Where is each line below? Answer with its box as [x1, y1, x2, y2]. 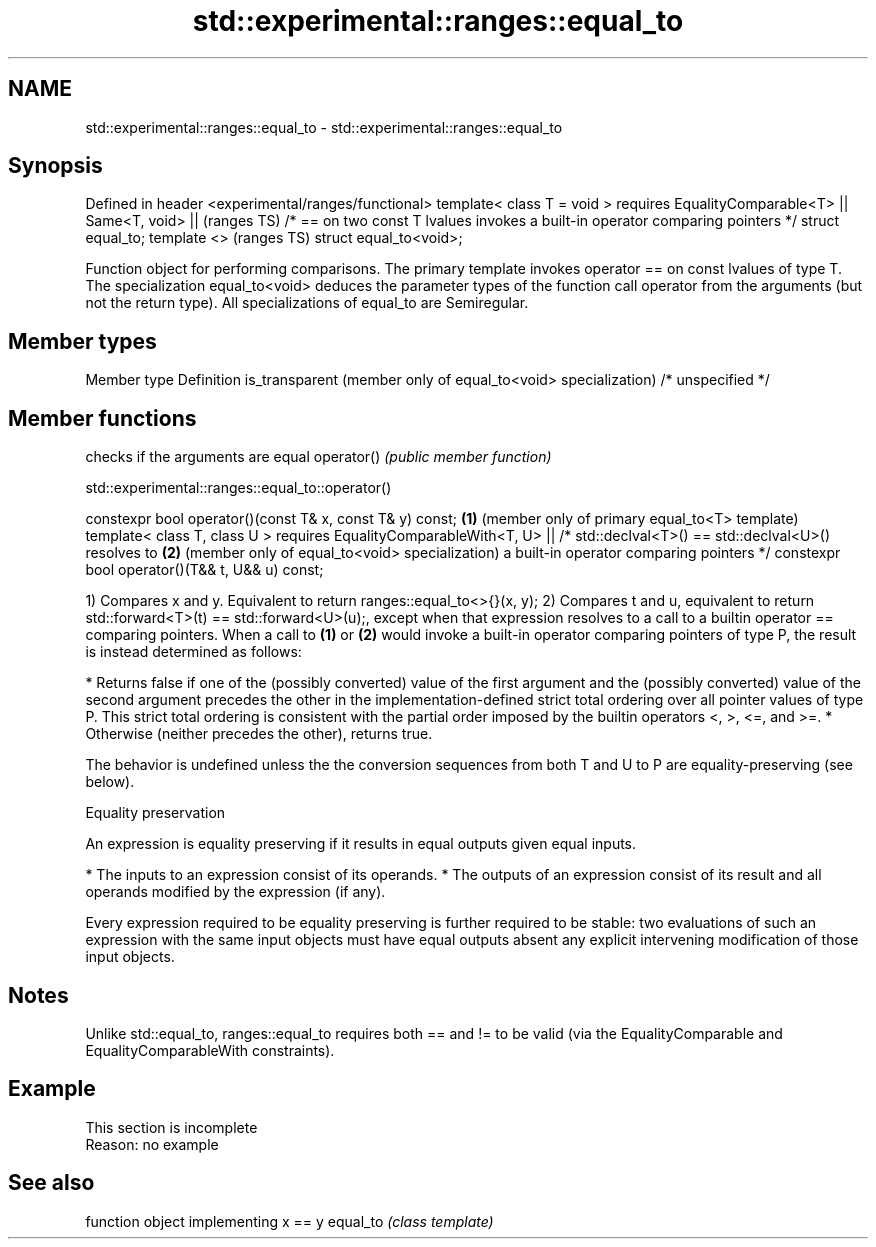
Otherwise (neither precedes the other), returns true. [85, 725, 433, 743]
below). [85, 773, 135, 791]
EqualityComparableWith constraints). [85, 1041, 335, 1059]
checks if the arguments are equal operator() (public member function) [85, 448, 552, 466]
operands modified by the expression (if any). [85, 883, 386, 901]
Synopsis [8, 153, 103, 179]
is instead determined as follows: [85, 643, 302, 661]
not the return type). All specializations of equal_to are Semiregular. [85, 294, 529, 312]
